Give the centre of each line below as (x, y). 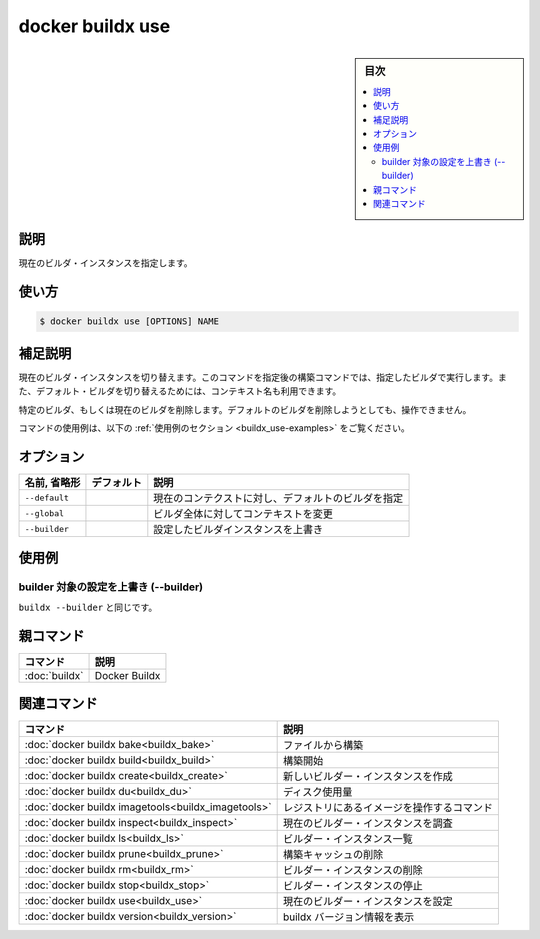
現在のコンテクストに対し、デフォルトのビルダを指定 (278, 498)
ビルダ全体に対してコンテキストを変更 (243, 513)
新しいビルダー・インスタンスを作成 (368, 777)
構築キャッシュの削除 (333, 855)
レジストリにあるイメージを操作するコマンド (388, 808)
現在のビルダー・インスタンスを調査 (368, 823)
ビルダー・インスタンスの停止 (353, 886)
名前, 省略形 (52, 482)
